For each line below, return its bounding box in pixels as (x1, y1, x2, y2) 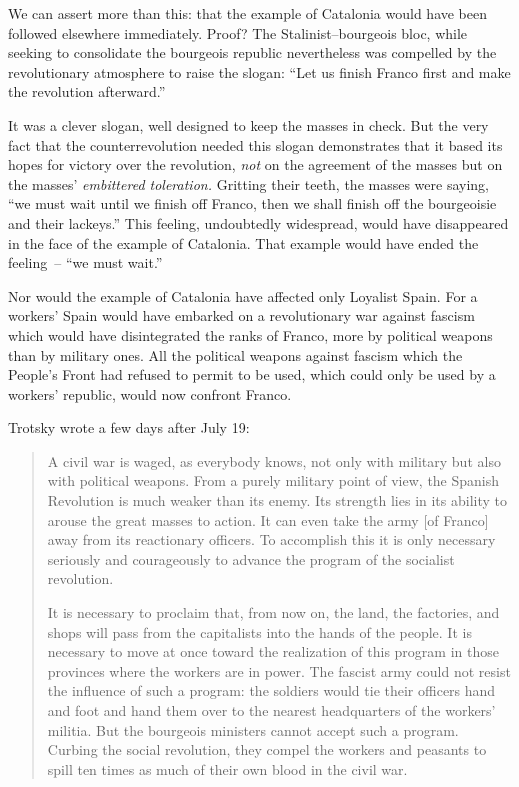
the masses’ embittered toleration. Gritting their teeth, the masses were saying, (8, 173, 489, 194)
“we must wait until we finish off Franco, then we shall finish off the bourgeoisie (8, 193, 497, 214)
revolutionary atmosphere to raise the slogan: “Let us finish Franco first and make (8, 61, 511, 82)
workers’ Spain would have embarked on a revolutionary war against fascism (8, 305, 475, 326)
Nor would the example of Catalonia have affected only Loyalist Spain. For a (8, 285, 478, 306)
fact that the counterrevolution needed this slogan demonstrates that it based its (8, 134, 503, 155)
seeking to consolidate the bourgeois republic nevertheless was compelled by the (8, 42, 497, 63)
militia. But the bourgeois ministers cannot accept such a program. (47, 719, 459, 740)
